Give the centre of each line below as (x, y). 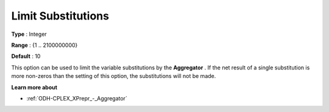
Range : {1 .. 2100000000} (44, 45)
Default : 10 (26, 56)
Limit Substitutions (60, 16)
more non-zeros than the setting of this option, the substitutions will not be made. (114, 76)
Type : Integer (29, 34)
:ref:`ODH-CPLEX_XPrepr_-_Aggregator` (77, 98)
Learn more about (34, 87)
